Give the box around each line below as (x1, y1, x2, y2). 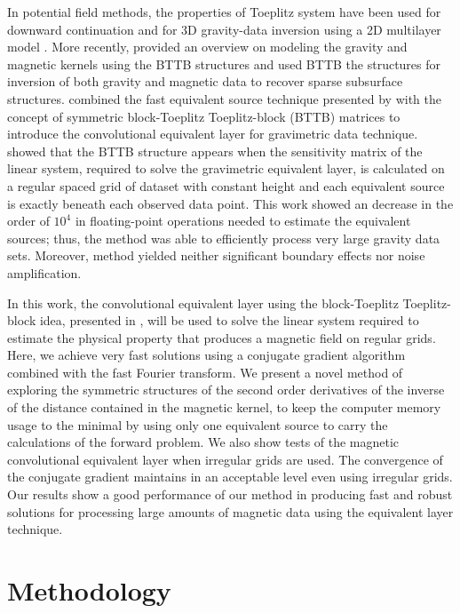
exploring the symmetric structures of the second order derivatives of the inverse (7, 380, 445, 399)
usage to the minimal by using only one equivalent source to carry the (7, 415, 388, 434)
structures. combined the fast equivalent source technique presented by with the (7, 89, 441, 107)
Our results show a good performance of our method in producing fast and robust (7, 485, 453, 504)
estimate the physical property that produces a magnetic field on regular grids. (7, 328, 436, 346)
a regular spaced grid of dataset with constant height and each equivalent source (7, 176, 445, 195)
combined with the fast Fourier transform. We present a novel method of (7, 362, 403, 381)
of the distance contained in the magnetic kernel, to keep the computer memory (7, 398, 441, 417)
